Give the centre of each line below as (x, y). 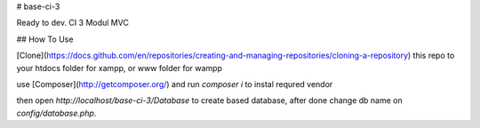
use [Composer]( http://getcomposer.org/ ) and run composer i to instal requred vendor (175, 84)
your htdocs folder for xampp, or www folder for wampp (119, 68)
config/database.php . (56, 113)
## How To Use (45, 39)
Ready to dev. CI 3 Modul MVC (72, 23)
